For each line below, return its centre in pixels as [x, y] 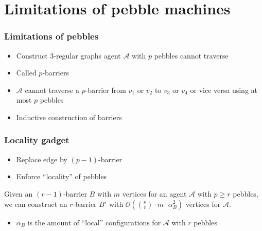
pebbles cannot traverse [191, 55]
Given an [19, 193]
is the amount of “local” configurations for [94, 222]
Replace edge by [42, 159]
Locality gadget [37, 140]
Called [26, 73]
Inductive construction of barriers [69, 117]
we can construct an [36, 204]
